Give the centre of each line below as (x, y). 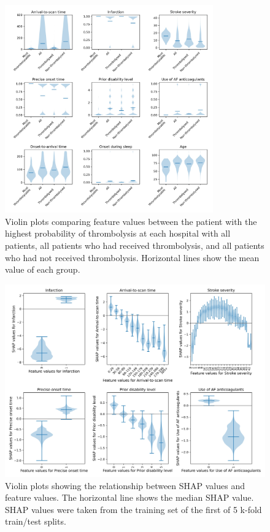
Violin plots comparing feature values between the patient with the (131, 221)
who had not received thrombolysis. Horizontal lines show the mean (132, 257)
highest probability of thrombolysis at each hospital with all (118, 233)
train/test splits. (36, 521)
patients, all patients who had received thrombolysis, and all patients (135, 245)
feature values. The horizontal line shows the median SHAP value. (129, 497)
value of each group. (43, 269)
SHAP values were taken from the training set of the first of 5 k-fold (133, 509)
